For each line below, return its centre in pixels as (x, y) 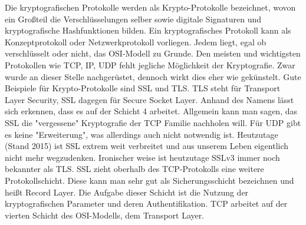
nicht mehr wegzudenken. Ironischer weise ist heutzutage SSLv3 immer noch (142, 157)
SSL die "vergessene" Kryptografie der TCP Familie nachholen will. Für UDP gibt (153, 122)
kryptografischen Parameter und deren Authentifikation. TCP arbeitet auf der (146, 204)
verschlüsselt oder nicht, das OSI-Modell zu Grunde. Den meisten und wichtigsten (153, 53)
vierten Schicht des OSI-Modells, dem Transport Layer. (105, 215)
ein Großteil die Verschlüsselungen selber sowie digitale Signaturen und (133, 19)
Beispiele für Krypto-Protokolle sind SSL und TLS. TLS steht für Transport (143, 88)
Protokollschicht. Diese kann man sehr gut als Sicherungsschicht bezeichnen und (149, 180)
